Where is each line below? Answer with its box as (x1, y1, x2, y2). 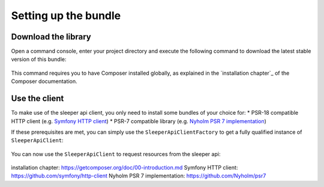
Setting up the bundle (11, 9, 121, 22)
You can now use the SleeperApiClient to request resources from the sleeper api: (11, 150, 221, 158)
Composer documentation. (11, 78, 77, 85)
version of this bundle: (11, 56, 67, 63)
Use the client (11, 93, 64, 104)
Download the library (11, 32, 91, 42)
